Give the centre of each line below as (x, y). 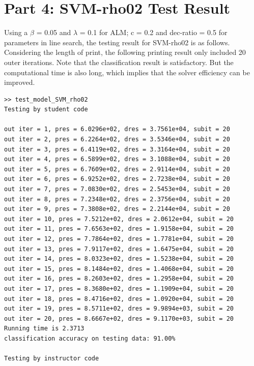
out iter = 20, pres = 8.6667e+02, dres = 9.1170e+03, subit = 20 (119, 318)
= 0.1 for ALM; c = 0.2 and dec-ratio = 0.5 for (153, 32)
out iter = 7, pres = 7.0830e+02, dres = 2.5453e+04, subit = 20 (117, 189)
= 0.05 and (54, 32)
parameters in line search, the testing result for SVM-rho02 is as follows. (117, 42)
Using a (16, 32)
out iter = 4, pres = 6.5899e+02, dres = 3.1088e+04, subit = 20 (117, 159)
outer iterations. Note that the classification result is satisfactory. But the (119, 62)
